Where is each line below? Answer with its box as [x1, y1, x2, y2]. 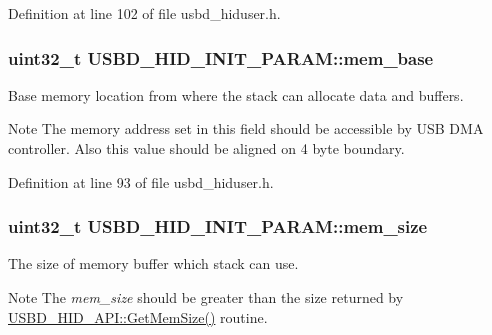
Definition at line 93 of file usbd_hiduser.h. [8, 171, 274, 192]
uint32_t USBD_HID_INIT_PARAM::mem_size [8, 214, 428, 239]
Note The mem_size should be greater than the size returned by [8, 287, 404, 307]
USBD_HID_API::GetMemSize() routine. [8, 306, 268, 327]
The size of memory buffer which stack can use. [8, 253, 299, 274]
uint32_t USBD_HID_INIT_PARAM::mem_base [8, 45, 434, 70]
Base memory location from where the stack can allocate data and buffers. [8, 84, 464, 105]
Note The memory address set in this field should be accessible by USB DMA [8, 118, 484, 139]
